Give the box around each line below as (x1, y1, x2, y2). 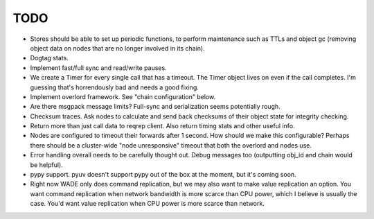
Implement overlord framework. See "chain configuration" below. (30, 92, 216, 100)
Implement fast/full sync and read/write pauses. (30, 63, 167, 72)
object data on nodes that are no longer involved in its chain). (30, 44, 205, 52)
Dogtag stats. (30, 54, 69, 62)
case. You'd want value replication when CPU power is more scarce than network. (30, 200, 265, 208)
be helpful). (30, 160, 64, 169)
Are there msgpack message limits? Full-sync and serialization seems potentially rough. (30, 103, 280, 111)
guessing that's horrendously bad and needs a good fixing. (30, 83, 199, 91)
